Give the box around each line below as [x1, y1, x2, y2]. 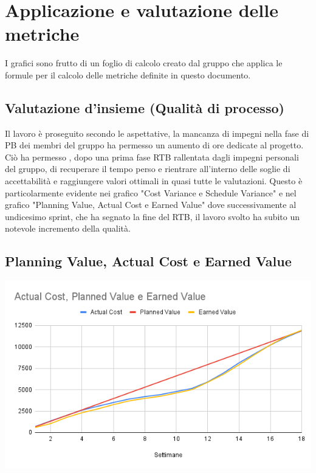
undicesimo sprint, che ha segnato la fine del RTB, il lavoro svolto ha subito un [5, 210, 300, 223]
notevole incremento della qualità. [5, 222, 131, 235]
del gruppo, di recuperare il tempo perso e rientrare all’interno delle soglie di [5, 162, 290, 175]
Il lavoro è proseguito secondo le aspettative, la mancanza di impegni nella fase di [5, 126, 309, 139]
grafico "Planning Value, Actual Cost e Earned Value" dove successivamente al [5, 198, 297, 211]
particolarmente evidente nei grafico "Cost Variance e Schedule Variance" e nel [5, 186, 297, 199]
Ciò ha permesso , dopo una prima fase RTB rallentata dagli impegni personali [5, 150, 299, 163]
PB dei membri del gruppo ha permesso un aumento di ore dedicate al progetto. [5, 139, 304, 151]
